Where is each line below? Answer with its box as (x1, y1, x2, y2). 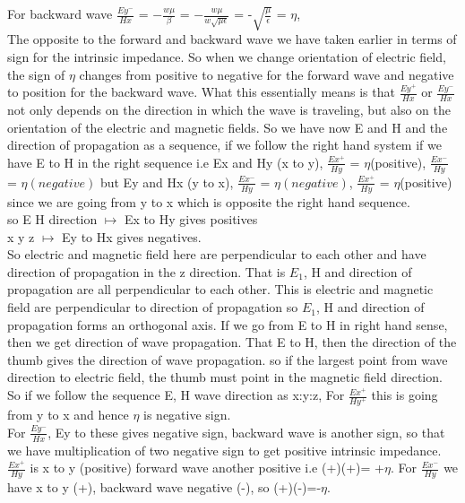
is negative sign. (143, 405, 231, 424)
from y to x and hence (7, 405, 129, 424)
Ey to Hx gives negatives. (62, 227, 202, 246)
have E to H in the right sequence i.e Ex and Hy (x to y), (7, 152, 323, 171)
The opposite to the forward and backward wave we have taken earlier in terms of (7, 30, 457, 48)
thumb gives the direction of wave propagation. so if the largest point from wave (7, 350, 448, 369)
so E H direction (7, 210, 98, 229)
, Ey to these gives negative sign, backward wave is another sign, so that (47, 422, 445, 441)
